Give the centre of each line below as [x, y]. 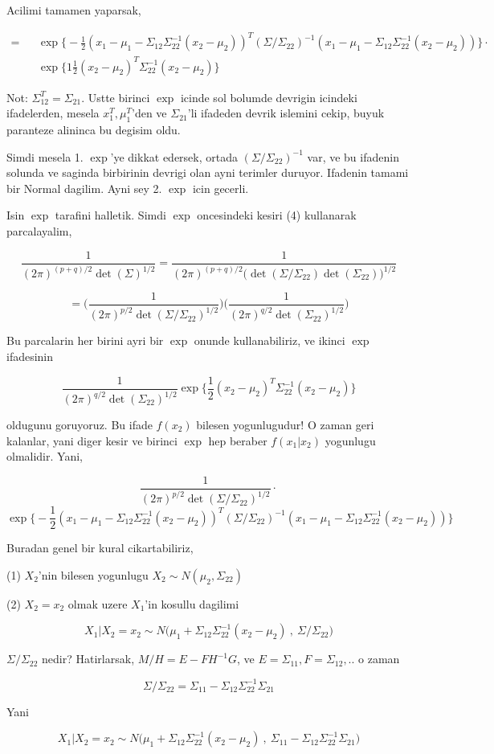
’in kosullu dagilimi [192, 603]
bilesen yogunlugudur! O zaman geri [285, 425]
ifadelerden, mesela [53, 113]
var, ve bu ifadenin [353, 156]
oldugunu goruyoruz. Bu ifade [80, 425]
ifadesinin [30, 357]
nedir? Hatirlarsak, [88, 659]
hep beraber [238, 440]
